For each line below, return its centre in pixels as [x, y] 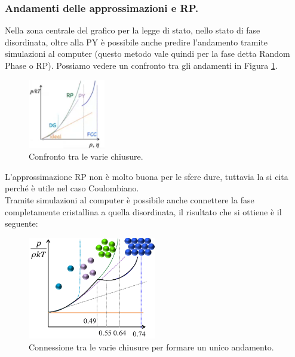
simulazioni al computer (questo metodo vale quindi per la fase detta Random [147, 54]
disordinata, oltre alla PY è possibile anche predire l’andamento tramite [136, 42]
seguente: [21, 223]
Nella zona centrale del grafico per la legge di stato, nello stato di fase [133, 30]
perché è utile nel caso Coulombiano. [72, 188]
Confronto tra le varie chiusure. [86, 156]
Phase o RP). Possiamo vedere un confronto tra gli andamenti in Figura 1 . [141, 65]
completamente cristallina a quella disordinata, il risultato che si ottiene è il [143, 211]
